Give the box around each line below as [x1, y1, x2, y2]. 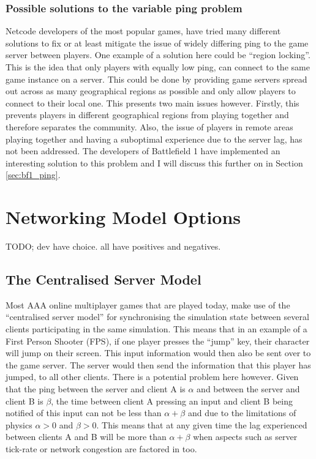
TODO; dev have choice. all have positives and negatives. [6, 240, 221, 253]
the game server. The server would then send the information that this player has [6, 358, 311, 371]
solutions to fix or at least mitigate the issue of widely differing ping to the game [6, 36, 309, 49]
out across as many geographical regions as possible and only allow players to [6, 84, 296, 97]
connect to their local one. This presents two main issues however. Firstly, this [6, 96, 299, 109]
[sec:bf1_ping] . [6, 168, 61, 181]
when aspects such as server [193, 430, 298, 443]
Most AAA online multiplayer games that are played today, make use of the [6, 298, 290, 311]
